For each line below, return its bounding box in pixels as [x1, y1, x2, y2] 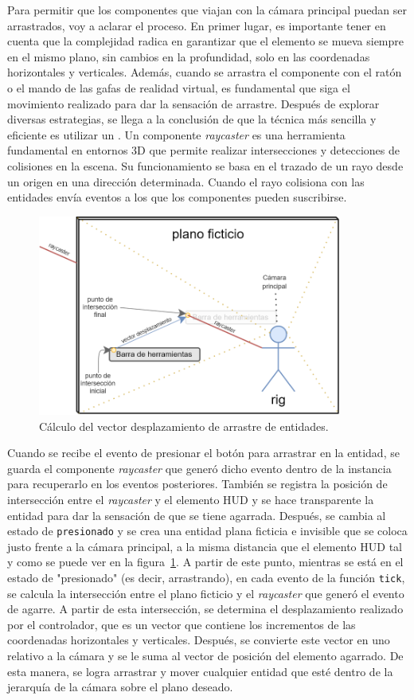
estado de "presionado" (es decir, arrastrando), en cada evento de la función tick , [7, 569, 405, 585]
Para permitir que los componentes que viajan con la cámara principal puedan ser [7, 2, 407, 18]
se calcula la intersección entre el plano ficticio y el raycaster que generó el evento [7, 585, 404, 601]
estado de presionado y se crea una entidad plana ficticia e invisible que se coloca [7, 522, 408, 539]
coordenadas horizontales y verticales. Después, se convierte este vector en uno [7, 632, 390, 648]
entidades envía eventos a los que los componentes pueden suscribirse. [7, 189, 347, 205]
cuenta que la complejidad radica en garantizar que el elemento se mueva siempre [7, 33, 404, 49]
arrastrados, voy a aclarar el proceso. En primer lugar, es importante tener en [7, 17, 386, 33]
